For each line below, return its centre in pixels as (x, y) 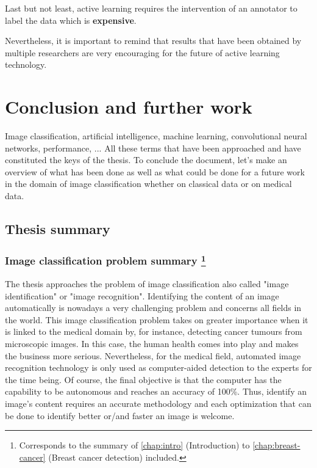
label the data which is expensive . (71, 20)
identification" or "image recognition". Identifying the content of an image (142, 295)
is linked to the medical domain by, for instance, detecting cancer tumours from (154, 331)
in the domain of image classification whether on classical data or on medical (148, 184)
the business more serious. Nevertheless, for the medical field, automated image (153, 355)
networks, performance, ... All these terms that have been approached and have (153, 148)
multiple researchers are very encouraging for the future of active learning (142, 52)
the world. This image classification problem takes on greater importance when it (157, 319)
